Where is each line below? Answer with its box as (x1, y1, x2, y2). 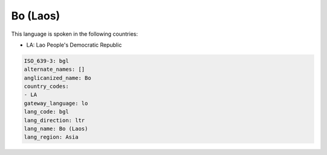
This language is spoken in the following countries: (11, 30, 138, 38)
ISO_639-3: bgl (24, 58, 69, 64)
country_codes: (24, 83, 69, 90)
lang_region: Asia (24, 134, 79, 140)
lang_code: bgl (24, 108, 69, 115)
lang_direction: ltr (24, 117, 85, 124)
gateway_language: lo (24, 100, 88, 107)
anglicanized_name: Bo (24, 74, 91, 81)
